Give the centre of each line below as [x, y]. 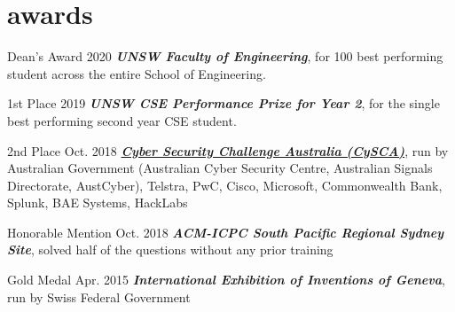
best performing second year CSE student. [122, 120]
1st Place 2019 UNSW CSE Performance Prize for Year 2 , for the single [224, 103]
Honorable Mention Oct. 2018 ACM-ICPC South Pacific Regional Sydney [226, 232]
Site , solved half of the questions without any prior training [170, 250]
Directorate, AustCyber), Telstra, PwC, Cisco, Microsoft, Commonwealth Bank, [225, 185]
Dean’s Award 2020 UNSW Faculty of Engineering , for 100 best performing [225, 56]
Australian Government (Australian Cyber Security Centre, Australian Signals [220, 168]
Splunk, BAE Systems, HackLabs [98, 203]
